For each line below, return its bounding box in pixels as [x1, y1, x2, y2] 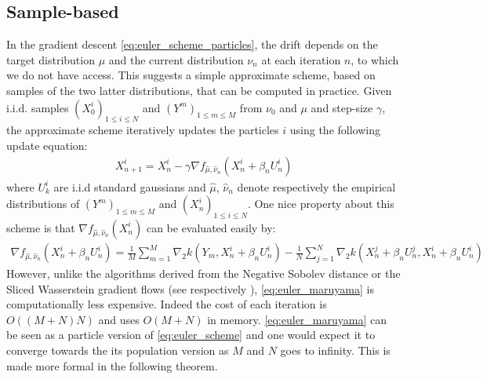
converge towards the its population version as [6, 341, 229, 358]
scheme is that [6, 219, 75, 235]
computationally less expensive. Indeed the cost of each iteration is [6, 296, 327, 312]
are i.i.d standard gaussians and [53, 178, 206, 195]
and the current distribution [108, 51, 244, 67]
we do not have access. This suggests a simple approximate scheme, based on [6, 67, 376, 83]
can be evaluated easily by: [146, 219, 276, 235]
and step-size [311, 99, 373, 115]
